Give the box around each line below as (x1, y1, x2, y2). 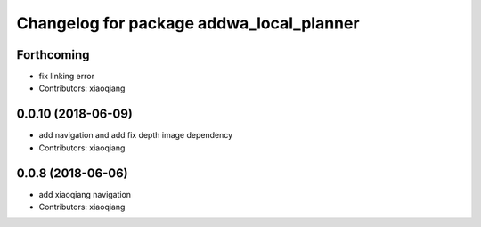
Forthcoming (16, 47, 90, 62)
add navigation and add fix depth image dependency (38, 130, 233, 141)
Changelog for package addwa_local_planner (16, 13, 360, 33)
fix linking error (38, 71, 95, 82)
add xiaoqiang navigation (38, 189, 132, 199)
